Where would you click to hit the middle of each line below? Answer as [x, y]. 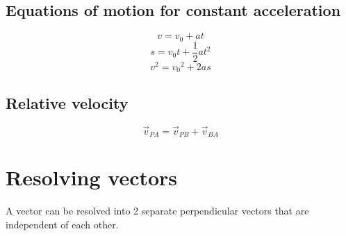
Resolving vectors [92, 177]
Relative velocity [67, 102]
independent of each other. [62, 224]
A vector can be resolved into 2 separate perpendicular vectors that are [157, 211]
